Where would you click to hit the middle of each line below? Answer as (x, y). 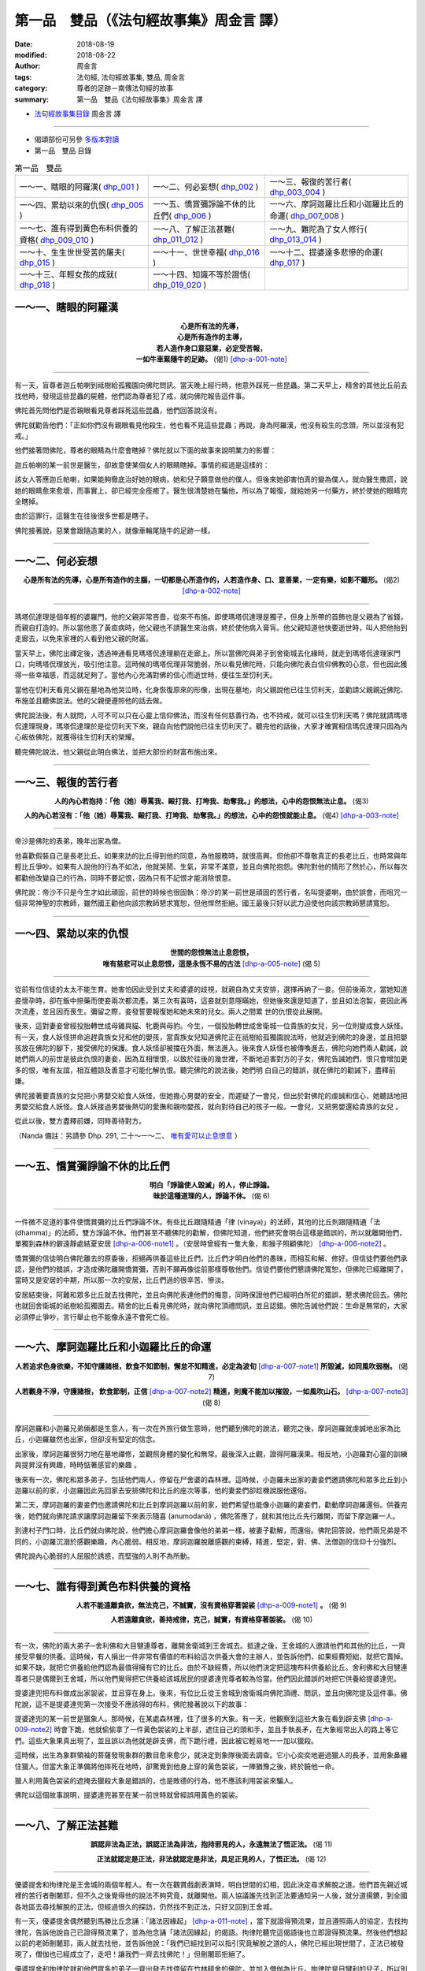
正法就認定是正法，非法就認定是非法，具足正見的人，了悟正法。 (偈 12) (211, 1859)
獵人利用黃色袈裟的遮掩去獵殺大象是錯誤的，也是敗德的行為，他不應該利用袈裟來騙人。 (156, 1780)
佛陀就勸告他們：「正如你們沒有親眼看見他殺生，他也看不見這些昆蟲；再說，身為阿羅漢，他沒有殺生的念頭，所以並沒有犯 (209, 425)
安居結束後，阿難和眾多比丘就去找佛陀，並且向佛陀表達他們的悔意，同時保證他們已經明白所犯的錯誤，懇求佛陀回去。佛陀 (211, 1295)
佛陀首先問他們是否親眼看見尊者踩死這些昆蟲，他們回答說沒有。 (118, 411)
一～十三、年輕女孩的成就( (68, 274)
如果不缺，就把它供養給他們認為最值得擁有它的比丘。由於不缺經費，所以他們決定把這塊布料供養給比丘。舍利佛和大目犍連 (211, 1667)
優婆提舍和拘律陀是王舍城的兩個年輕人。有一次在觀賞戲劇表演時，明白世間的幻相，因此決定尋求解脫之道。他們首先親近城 (211, 1885)
